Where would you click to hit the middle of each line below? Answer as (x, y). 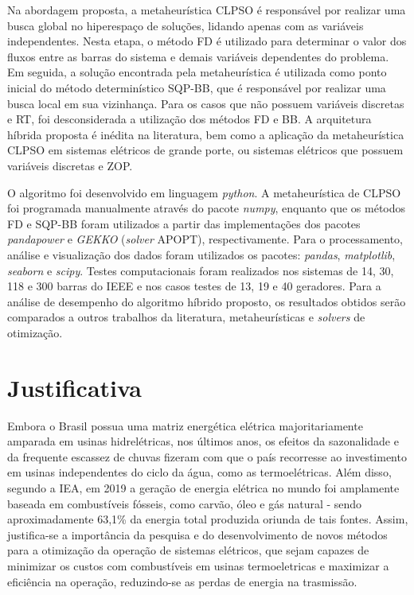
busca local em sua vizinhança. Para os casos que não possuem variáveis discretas (206, 103)
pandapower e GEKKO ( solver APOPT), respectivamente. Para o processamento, (205, 239)
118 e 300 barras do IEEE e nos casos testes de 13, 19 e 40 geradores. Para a (194, 286)
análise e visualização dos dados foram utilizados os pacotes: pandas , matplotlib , (201, 254)
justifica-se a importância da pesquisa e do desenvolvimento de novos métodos (197, 534)
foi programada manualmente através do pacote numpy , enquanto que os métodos (207, 208)
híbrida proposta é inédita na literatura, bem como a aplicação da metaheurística (206, 134)
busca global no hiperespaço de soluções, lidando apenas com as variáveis (186, 25)
